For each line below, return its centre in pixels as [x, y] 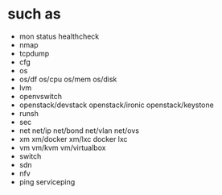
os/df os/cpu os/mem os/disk [68, 79]
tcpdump [34, 53]
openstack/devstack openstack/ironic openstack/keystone [116, 105]
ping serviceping [47, 181]
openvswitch [40, 96]
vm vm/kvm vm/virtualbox [62, 147]
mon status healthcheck [59, 36]
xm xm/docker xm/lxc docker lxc [73, 139]
